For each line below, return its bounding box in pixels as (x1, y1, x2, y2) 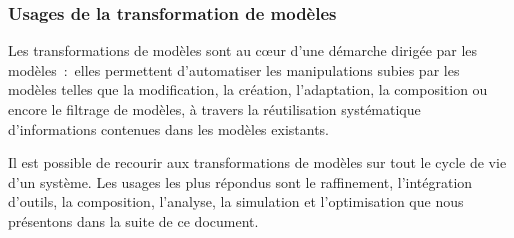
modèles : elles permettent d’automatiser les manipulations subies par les (8, 59, 460, 80)
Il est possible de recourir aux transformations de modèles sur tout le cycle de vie (8, 152, 507, 173)
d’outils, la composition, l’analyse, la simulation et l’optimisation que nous (8, 191, 464, 212)
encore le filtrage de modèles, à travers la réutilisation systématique (8, 99, 421, 119)
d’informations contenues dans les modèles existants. (8, 118, 330, 139)
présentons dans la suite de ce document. (8, 210, 259, 231)
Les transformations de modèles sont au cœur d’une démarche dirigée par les (8, 40, 478, 61)
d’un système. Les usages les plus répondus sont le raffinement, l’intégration (8, 171, 473, 192)
